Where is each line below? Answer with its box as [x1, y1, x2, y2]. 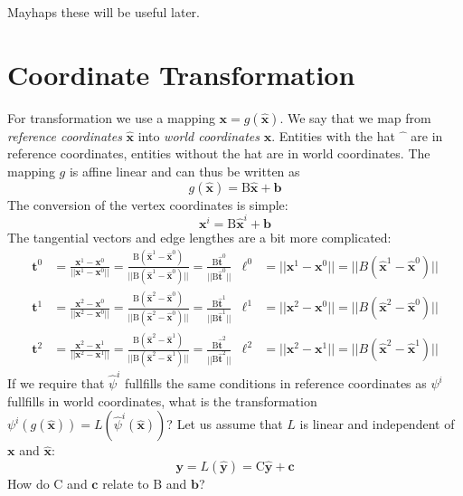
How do [7, 473, 50, 492]
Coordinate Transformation [7, 55, 355, 92]
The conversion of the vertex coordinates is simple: [7, 195, 288, 214]
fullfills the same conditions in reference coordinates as [125, 374, 427, 393]
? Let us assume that [166, 415, 283, 434]
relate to [102, 473, 149, 492]
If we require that [7, 374, 105, 393]
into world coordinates [137, 126, 260, 145]
